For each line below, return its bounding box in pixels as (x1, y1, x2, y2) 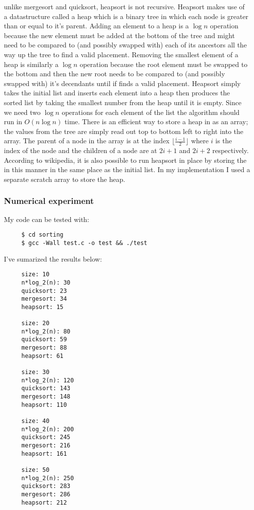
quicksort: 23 (21, 287, 67, 294)
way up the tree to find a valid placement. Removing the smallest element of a (4, 49, 238, 59)
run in (4, 116, 22, 127)
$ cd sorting (21, 231, 63, 239)
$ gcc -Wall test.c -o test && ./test (21, 239, 148, 246)
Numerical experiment (4, 195, 94, 207)
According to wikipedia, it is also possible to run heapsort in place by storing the (4, 155, 247, 165)
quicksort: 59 (21, 336, 67, 343)
